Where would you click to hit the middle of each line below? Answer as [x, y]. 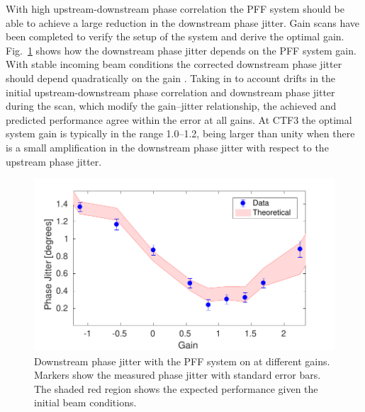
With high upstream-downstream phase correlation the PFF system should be [175, 8]
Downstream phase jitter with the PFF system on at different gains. [182, 361]
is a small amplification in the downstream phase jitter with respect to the [167, 147]
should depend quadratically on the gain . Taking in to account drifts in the [171, 78]
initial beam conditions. [85, 402]
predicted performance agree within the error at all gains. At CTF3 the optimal [179, 119]
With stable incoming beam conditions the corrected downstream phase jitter [174, 64]
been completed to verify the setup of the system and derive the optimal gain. [175, 36]
